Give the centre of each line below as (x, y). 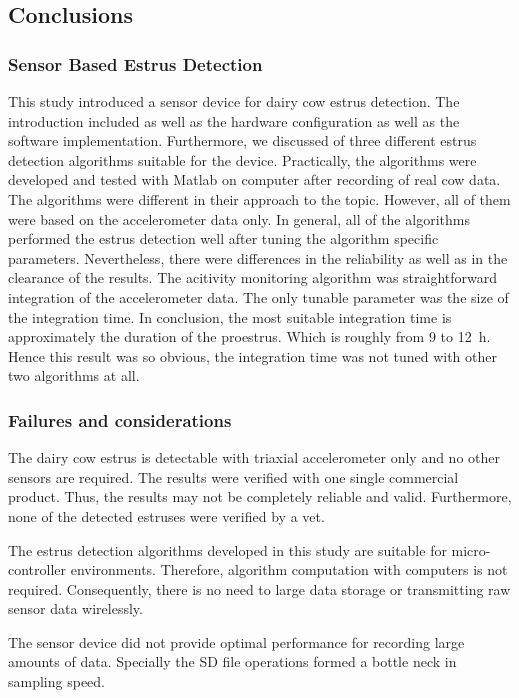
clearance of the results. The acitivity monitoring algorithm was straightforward (253, 277)
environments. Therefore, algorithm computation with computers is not (289, 569)
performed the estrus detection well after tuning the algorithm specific (223, 238)
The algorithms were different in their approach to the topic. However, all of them (259, 198)
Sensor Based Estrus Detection (135, 63)
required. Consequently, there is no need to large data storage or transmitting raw (259, 588)
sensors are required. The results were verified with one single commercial (233, 476)
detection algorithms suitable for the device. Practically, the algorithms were (242, 159)
